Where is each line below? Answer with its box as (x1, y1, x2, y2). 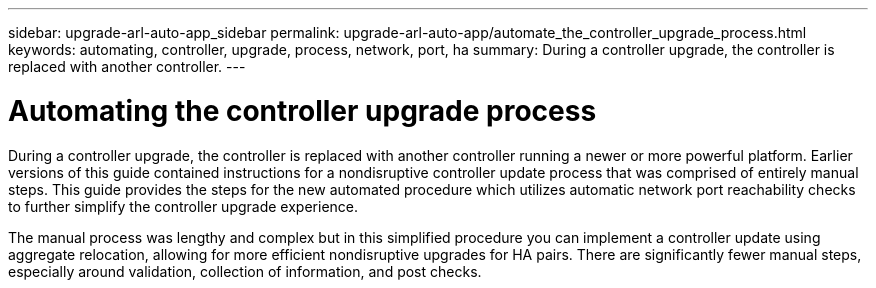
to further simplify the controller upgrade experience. (8, 197, 359, 215)
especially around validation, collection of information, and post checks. (8, 262, 482, 280)
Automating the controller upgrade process (8, 93, 597, 128)
